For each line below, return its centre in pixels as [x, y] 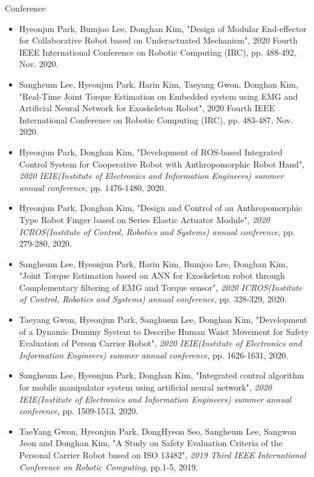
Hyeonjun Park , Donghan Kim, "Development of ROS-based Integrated [151, 151]
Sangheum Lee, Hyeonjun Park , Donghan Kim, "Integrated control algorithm [162, 375]
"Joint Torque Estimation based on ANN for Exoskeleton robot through [152, 275]
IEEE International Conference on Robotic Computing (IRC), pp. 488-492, [158, 52]
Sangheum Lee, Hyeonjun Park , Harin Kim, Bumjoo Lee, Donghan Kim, [153, 263]
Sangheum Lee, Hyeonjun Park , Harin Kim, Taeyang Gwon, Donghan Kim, [159, 84]
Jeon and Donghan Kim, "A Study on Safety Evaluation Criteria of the [151, 443]
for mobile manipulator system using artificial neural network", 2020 [145, 387]
